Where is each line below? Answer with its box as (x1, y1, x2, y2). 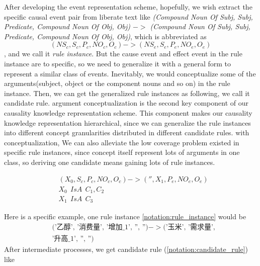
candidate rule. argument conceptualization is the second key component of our (4, 98, 248, 108)
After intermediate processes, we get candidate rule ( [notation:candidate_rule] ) (4, 244, 248, 254)
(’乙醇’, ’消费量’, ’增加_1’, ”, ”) (52, 224, 148, 231)
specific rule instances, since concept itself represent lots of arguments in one (4, 147, 240, 157)
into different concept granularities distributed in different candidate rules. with (4, 127, 249, 138)
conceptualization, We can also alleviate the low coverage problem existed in (4, 137, 239, 147)
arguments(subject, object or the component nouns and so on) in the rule (4, 78, 230, 88)
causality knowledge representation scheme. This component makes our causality (4, 107, 252, 118)
